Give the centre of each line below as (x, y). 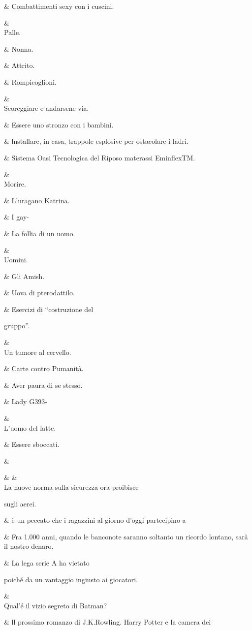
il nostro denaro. (29, 546)
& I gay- (16, 217)
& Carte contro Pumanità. (44, 368)
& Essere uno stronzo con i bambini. (59, 124)
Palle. (13, 32)
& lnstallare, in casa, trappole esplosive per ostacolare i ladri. (96, 141)
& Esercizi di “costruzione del (49, 309)
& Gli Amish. (24, 276)
